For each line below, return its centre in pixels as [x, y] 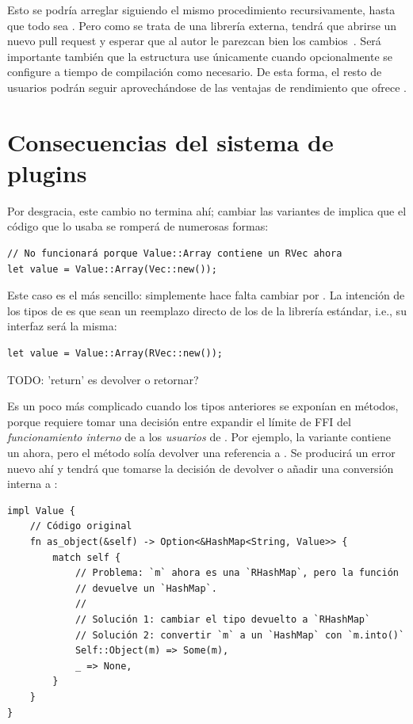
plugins [47, 172]
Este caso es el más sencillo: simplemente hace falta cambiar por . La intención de [206, 295]
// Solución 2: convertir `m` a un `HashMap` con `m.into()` [240, 635]
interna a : [33, 484]
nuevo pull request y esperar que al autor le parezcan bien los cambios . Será [194, 41]
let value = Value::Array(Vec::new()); [112, 269]
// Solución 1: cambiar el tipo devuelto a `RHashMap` [223, 619]
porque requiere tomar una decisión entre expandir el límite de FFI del [179, 421]
